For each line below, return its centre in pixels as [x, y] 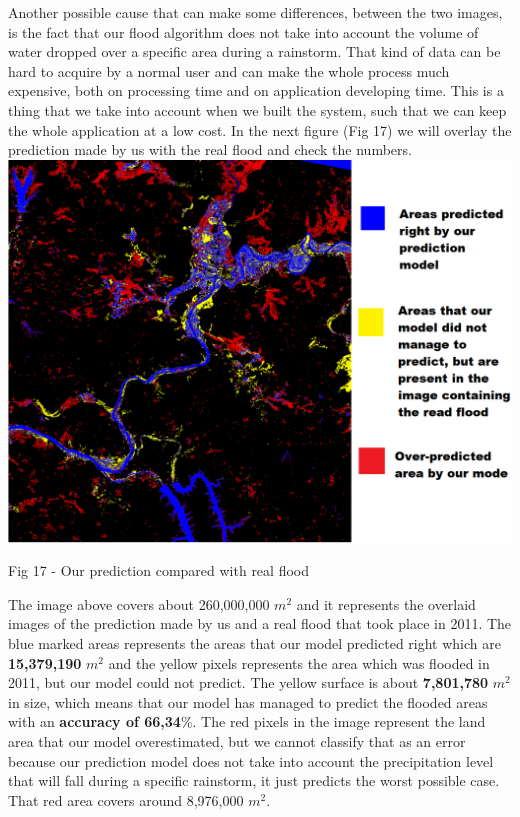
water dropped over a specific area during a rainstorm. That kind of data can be [254, 51]
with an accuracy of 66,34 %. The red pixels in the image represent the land [247, 721]
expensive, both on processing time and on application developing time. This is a [256, 90]
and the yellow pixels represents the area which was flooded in [299, 662]
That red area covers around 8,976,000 [126, 799]
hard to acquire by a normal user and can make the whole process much [229, 70]
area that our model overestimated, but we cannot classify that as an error [237, 741]
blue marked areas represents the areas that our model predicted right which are [254, 643]
